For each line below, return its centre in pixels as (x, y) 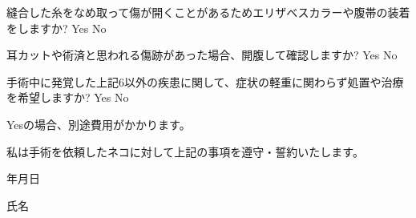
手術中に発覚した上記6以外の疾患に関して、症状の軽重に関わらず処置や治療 (205, 81)
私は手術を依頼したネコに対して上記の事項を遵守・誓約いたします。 (185, 151)
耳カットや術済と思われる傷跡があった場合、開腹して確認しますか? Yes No (202, 55)
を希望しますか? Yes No (68, 97)
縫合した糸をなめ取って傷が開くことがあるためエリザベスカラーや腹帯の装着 (208, 12)
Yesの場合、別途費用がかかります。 (99, 124)
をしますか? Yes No (57, 28)
